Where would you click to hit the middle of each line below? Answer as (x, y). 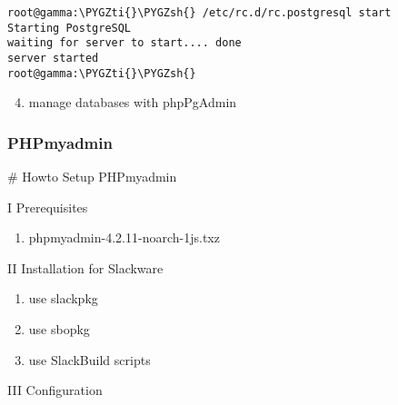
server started (53, 58)
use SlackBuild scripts (90, 359)
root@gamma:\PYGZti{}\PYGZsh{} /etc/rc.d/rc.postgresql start (199, 13)
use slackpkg (63, 298)
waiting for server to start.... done (124, 43)
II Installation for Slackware (85, 267)
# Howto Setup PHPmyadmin (92, 177)
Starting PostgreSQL (70, 28)
